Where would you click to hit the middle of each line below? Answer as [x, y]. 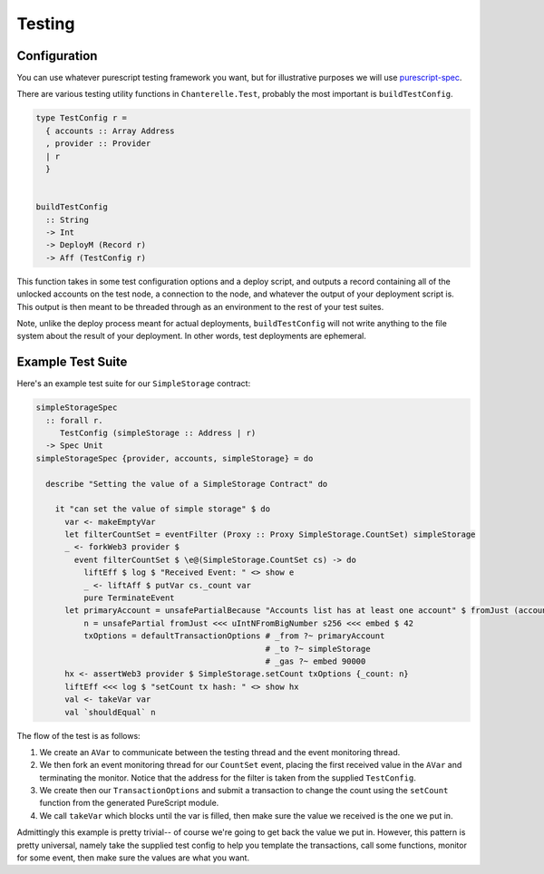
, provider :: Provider [98, 144]
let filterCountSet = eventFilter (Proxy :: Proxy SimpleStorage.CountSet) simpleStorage [270, 534]
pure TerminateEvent [129, 598]
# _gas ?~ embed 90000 [316, 661]
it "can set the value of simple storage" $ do [163, 509]
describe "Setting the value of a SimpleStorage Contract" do [187, 484]
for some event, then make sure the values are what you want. [133, 858]
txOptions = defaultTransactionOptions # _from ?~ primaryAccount [234, 636]
